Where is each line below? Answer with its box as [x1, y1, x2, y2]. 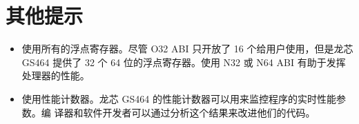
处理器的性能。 [21, 68, 90, 83]
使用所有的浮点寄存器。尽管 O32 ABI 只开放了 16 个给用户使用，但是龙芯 [21, 41, 353, 56]
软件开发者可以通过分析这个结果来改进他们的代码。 [83, 105, 316, 119]
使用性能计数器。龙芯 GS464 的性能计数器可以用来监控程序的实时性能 [21, 91, 336, 105]
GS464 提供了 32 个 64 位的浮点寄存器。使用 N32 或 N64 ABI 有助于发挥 [21, 54, 346, 69]
